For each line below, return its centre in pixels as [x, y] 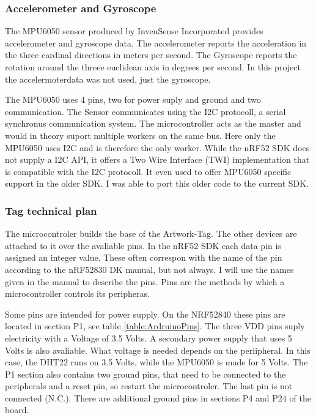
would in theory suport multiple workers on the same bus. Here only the [140, 135]
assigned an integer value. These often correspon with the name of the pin [144, 257]
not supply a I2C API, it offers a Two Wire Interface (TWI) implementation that [157, 159]
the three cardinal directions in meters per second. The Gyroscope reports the [151, 55]
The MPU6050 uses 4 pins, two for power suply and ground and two [133, 99]
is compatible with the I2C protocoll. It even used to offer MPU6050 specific [148, 171]
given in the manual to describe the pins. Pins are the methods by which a [145, 281]
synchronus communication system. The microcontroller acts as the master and [153, 123]
